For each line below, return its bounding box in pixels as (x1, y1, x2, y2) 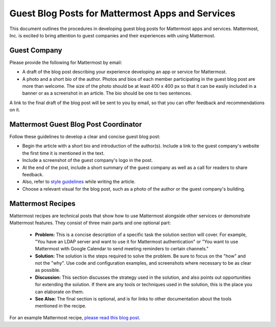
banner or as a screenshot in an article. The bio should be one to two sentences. (22, 90, 192, 97)
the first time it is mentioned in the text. (22, 150, 105, 156)
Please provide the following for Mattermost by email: (9, 59, 122, 65)
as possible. (35, 267, 61, 273)
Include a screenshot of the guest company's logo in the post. (22, 157, 153, 163)
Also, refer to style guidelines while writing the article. (22, 179, 135, 185)
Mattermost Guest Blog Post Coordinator (9, 120, 143, 129)
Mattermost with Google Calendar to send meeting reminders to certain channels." (35, 246, 209, 252)
